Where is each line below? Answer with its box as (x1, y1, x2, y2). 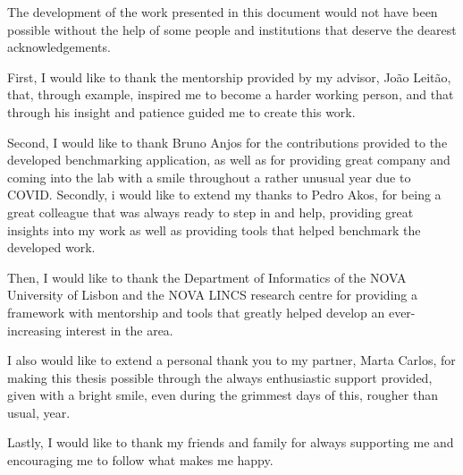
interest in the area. (65, 320, 173, 339)
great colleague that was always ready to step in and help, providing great (7, 202, 414, 221)
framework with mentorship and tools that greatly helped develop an (7, 302, 385, 321)
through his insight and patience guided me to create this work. (7, 102, 356, 121)
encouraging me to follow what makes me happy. (7, 451, 274, 470)
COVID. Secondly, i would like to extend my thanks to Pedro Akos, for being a (7, 185, 442, 204)
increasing (7, 320, 62, 339)
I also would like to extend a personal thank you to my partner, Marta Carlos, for (7, 351, 456, 369)
